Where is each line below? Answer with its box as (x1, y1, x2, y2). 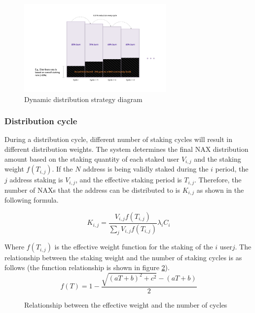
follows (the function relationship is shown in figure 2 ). (4, 262, 170, 272)
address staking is (9, 174, 63, 185)
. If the (52, 164, 73, 174)
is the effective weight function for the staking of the (54, 242, 213, 252)
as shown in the (196, 184, 244, 195)
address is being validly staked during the (83, 164, 209, 174)
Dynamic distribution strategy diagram (24, 94, 143, 104)
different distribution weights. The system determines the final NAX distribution (4, 144, 249, 154)
